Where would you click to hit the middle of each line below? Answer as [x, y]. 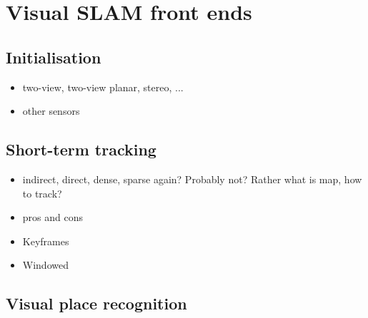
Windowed [45, 265]
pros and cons [53, 217]
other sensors [51, 111]
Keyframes [46, 241]
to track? [42, 193]
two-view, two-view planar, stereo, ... [103, 87]
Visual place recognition [96, 303]
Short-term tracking [81, 149]
